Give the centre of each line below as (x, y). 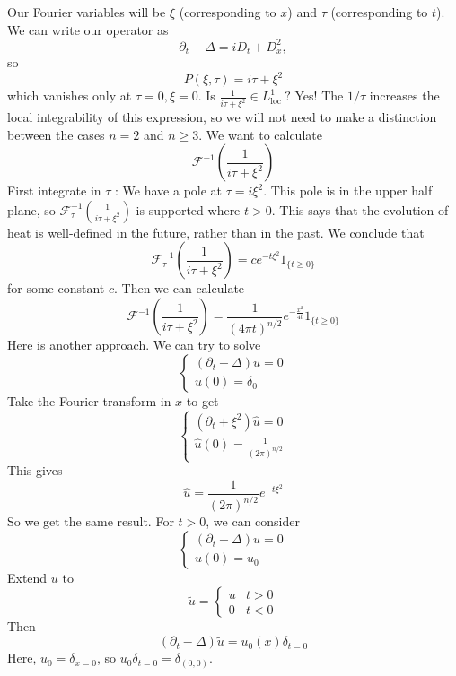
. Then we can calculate (180, 288)
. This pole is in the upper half (348, 191)
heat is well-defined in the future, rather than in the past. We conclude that (216, 232)
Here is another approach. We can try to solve (134, 345)
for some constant (56, 288)
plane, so (31, 209)
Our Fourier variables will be (87, 12)
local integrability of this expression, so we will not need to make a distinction (222, 117)
